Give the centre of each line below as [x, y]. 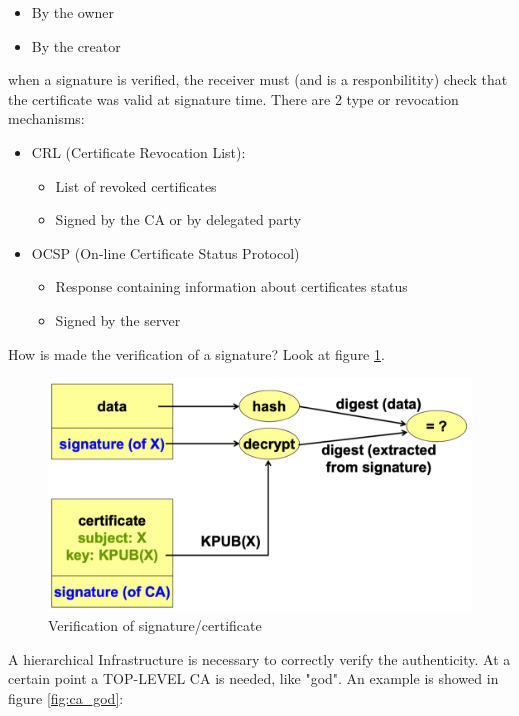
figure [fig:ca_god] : [66, 698]
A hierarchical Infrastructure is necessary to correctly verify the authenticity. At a [259, 658]
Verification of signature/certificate [155, 625]
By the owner [73, 12]
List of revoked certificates [136, 185]
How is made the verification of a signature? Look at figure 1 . [196, 353]
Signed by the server [118, 319]
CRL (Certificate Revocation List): [138, 151]
